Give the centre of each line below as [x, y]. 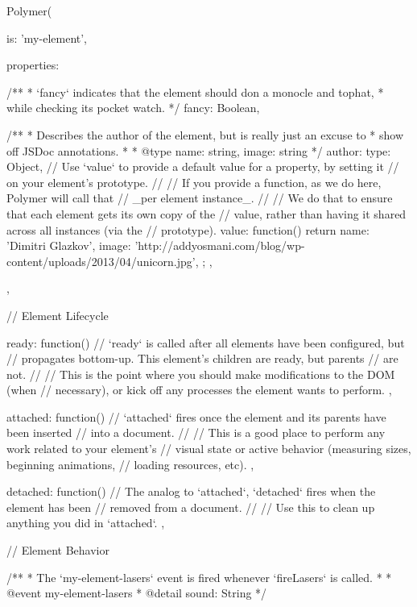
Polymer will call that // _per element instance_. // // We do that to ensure [200, 198]
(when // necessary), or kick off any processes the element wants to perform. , [199, 390]
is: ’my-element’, [47, 37]
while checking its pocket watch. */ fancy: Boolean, [133, 108]
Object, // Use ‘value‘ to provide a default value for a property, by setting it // [203, 166]
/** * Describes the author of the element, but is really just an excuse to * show [205, 134]
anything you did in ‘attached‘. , [86, 523]
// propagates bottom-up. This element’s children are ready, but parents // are [202, 358]
